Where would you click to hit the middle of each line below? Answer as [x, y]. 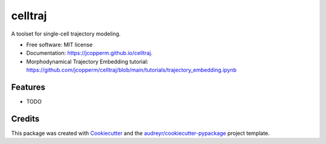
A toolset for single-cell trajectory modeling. [66, 34]
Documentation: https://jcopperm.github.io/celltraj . [89, 53]
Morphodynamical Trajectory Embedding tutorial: [87, 61]
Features [28, 87]
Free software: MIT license [59, 45]
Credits [25, 118]
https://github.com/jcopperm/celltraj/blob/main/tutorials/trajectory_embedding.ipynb [131, 70]
